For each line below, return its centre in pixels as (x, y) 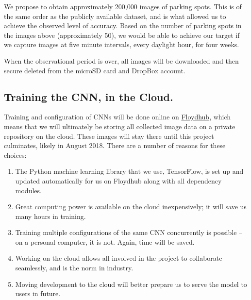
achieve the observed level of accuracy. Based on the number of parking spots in (123, 25)
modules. (28, 190)
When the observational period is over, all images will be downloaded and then (121, 60)
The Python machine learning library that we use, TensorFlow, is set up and (129, 171)
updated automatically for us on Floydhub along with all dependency (118, 180)
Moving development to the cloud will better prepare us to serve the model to (131, 284)
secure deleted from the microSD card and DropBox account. (95, 70)
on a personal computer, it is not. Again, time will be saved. (105, 242)
